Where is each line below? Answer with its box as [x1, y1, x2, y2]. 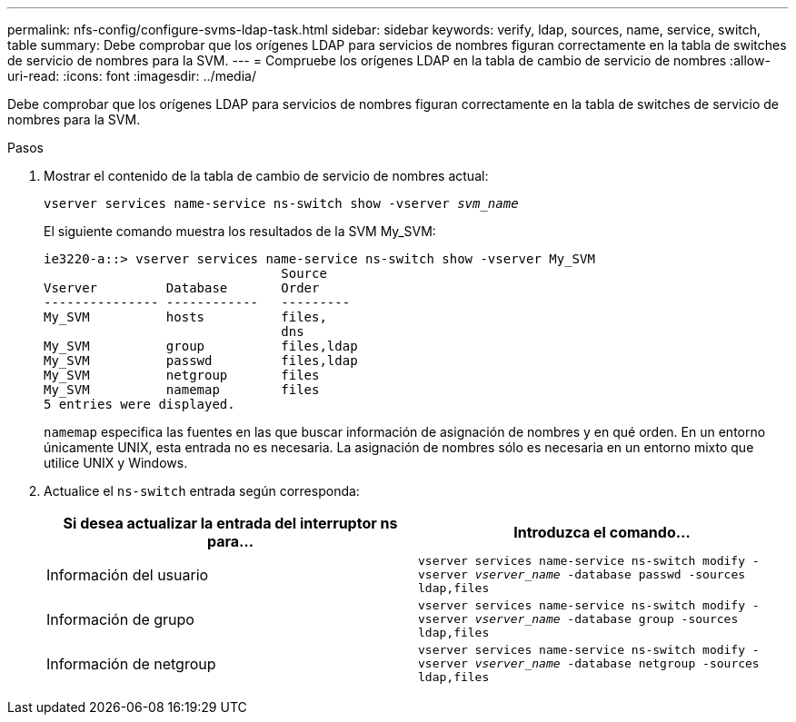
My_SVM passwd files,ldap [44, 353, 358, 368]
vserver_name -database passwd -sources [474, 568, 746, 581]
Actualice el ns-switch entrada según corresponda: [44, 483, 360, 499]
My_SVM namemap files [44, 382, 320, 397]
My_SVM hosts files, [44, 310, 327, 324]
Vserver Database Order [44, 281, 320, 295]
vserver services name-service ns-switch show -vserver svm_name [44, 196, 519, 211]
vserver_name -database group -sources [474, 612, 739, 626]
